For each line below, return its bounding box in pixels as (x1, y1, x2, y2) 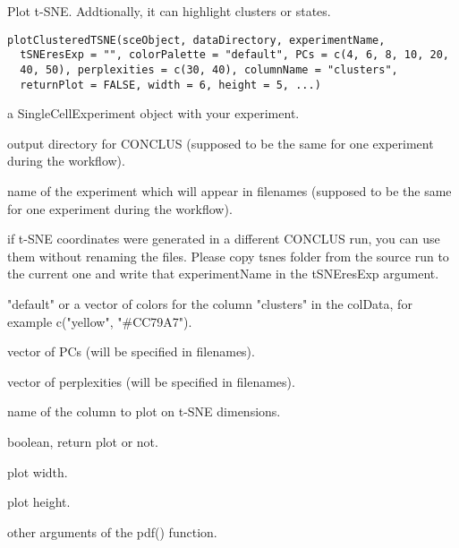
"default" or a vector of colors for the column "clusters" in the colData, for (7, 294, 412, 313)
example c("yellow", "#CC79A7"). (7, 312, 192, 330)
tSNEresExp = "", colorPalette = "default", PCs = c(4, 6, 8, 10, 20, (20, 48, 449, 62)
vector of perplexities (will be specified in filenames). (7, 372, 295, 390)
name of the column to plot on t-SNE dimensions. (7, 402, 281, 421)
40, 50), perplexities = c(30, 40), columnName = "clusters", (20, 63, 398, 76)
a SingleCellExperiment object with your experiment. (7, 104, 300, 123)
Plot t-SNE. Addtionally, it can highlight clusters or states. (7, 2, 331, 20)
